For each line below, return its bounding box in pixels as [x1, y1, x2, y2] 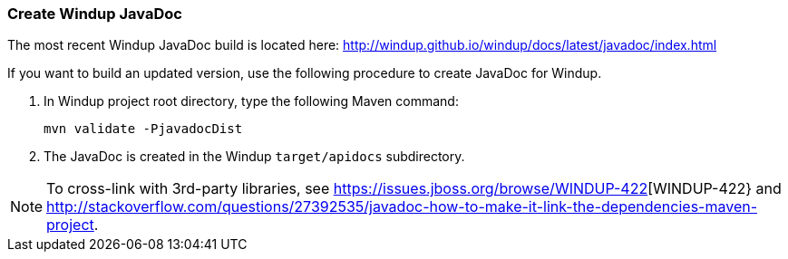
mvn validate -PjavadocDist [44, 121, 243, 137]
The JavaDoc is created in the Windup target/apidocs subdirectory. [44, 149, 465, 165]
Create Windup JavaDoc [7, 5, 182, 23]
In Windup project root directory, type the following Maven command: [44, 93, 459, 110]
